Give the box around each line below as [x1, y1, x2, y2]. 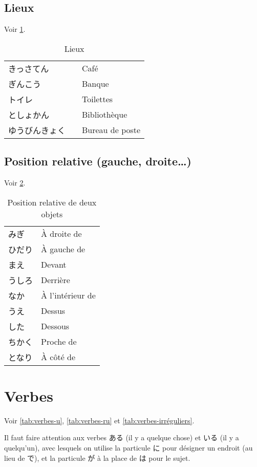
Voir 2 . [4, 177, 26, 188]
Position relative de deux [7, 196, 97, 208]
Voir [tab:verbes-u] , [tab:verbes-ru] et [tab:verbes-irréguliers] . [4, 415, 195, 425]
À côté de [41, 351, 76, 363]
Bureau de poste [82, 124, 141, 136]
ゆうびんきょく [8, 124, 66, 136]
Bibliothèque [82, 108, 127, 121]
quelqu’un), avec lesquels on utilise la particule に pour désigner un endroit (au [4, 442, 253, 453]
